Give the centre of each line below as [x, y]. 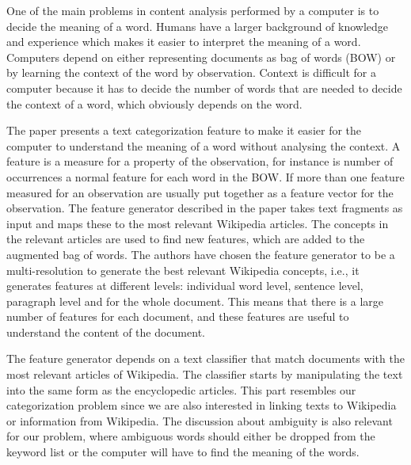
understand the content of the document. [106, 332]
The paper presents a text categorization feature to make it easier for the [184, 130]
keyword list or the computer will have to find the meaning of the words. [183, 452]
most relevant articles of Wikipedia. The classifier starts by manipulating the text [205, 374]
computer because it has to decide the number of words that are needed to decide [204, 88]
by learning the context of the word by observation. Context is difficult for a [191, 72]
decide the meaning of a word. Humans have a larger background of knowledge [198, 26]
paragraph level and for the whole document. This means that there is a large [195, 301]
